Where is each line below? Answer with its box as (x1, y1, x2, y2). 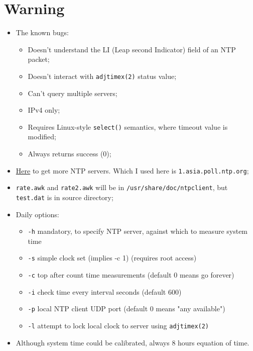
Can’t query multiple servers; (28, 87, 117, 98)
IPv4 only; (28, 105, 60, 115)
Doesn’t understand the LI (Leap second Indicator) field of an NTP (28, 44, 236, 54)
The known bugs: (16, 27, 69, 38)
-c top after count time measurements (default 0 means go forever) (28, 270, 234, 280)
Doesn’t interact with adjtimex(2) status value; (28, 70, 177, 81)
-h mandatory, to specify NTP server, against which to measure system (28, 226, 248, 236)
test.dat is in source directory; (16, 192, 113, 202)
